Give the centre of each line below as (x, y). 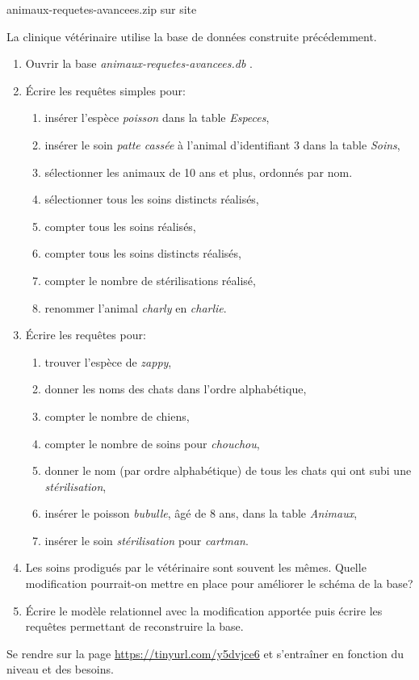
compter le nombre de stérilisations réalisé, (150, 280)
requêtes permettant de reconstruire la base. (134, 626)
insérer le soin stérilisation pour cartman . (147, 540)
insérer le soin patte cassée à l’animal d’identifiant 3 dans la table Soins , (222, 144)
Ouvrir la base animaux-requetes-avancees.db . (139, 63)
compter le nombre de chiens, (117, 416)
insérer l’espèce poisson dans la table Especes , (157, 118)
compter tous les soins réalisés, (120, 226)
